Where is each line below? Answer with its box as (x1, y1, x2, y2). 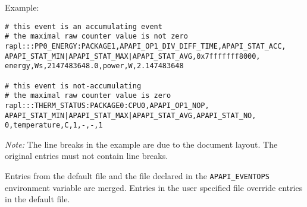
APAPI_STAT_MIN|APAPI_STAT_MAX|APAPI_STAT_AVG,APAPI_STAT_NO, (5, 111, 256, 120)
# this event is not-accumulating (5, 81, 142, 90)
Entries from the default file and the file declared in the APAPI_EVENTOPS (5, 170, 270, 181)
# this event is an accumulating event (5, 22, 162, 31)
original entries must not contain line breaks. (5, 149, 168, 162)
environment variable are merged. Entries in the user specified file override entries (5, 181, 303, 193)
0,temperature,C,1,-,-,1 (5, 121, 103, 130)
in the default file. (5, 193, 70, 205)
